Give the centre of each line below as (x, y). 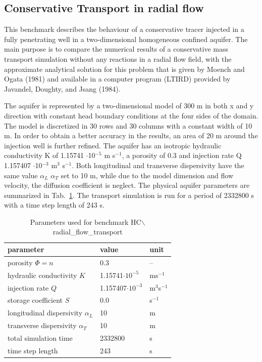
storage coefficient (35, 300)
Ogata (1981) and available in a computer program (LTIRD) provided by (117, 79)
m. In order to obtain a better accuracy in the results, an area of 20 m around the (131, 135)
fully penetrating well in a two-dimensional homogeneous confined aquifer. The (126, 39)
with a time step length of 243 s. (54, 205)
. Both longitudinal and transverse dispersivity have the (158, 165)
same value (21, 175)
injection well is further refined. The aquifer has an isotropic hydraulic (113, 145)
